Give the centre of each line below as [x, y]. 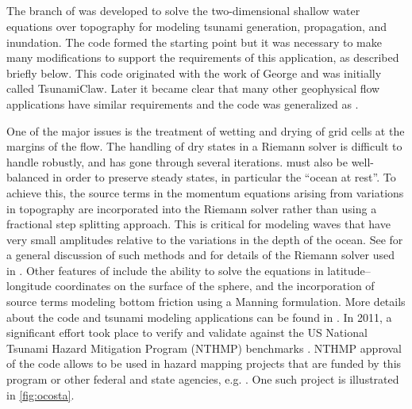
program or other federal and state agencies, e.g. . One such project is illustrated [203, 379]
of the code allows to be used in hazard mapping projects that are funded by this [204, 363]
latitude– [349, 270]
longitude [29, 286]
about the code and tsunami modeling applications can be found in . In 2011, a [199, 317]
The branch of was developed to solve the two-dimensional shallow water [183, 11]
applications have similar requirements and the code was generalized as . [183, 103]
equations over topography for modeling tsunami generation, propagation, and [197, 26]
